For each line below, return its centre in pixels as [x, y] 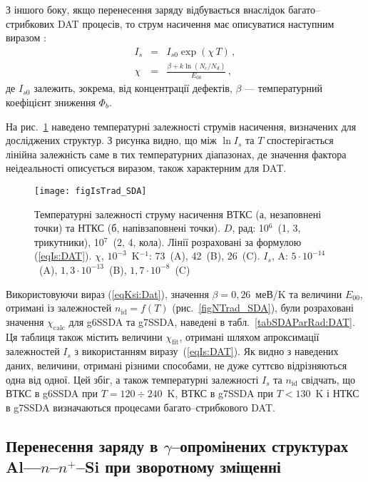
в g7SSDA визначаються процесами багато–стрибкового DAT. [140, 407]
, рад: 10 [250, 228]
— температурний [283, 88]
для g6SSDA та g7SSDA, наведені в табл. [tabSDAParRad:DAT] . [212, 321]
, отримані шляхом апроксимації [249, 336]
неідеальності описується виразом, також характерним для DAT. [146, 168]
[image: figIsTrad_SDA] [91, 191]
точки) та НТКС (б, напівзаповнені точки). [128, 228]
